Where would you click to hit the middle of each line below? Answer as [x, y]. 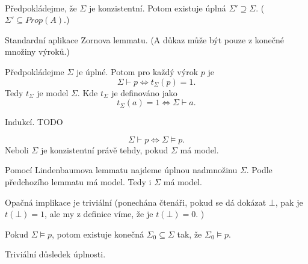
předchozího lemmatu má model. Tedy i [78, 181]
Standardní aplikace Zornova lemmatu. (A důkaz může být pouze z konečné [145, 39]
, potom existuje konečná [98, 234]
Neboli [17, 149]
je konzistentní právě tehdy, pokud [104, 149]
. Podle [259, 170]
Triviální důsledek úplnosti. [55, 254]
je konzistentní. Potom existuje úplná [157, 8]
